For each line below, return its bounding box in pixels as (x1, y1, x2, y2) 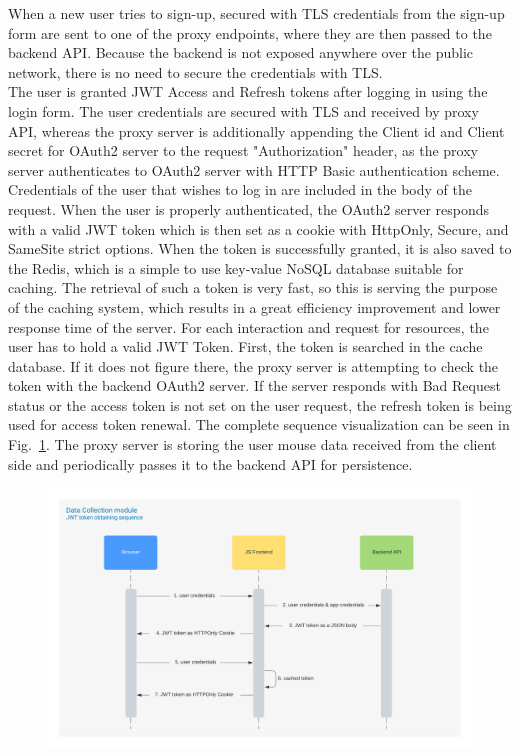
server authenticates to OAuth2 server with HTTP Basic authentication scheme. (8, 159, 500, 180)
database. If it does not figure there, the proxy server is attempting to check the (8, 355, 499, 376)
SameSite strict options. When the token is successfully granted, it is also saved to (8, 238, 512, 259)
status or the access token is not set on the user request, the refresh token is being (8, 394, 512, 415)
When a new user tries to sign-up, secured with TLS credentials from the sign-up (8, 3, 505, 23)
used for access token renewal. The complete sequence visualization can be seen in (8, 414, 510, 435)
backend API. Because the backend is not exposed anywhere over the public (8, 42, 473, 63)
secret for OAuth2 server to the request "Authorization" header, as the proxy (8, 140, 478, 161)
